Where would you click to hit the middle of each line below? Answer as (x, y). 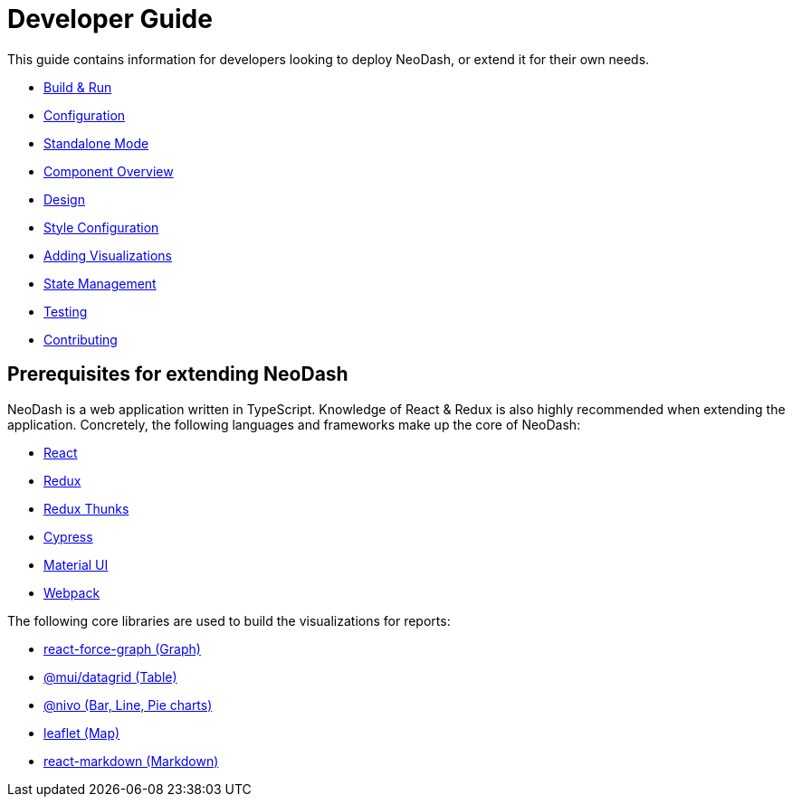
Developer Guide (110, 19)
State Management (100, 283)
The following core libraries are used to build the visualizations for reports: (229, 620)
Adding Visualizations (108, 255)
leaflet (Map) (82, 733)
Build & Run (78, 87)
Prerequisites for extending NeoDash (178, 374)
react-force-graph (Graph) (122, 648)
